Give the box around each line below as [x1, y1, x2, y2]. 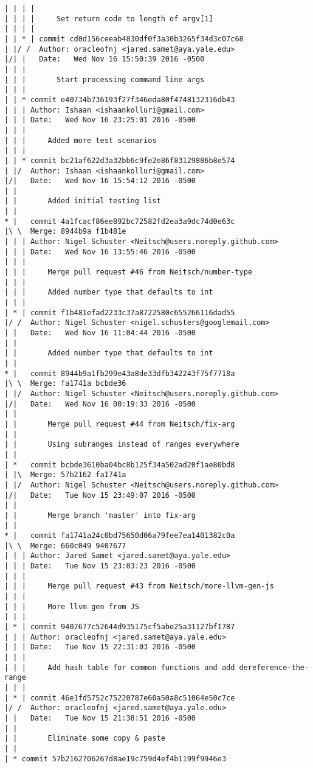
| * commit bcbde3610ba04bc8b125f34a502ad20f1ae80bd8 [4, 460, 235, 469]
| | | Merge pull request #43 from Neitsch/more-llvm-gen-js [4, 582, 274, 591]
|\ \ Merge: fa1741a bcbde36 [4, 379, 126, 388]
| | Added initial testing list [4, 197, 161, 206]
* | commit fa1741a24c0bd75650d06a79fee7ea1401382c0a [4, 531, 235, 540]
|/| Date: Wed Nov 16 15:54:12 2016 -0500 [4, 176, 196, 186]
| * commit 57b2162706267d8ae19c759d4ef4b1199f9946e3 [4, 754, 227, 763]
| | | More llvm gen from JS [4, 602, 139, 611]
